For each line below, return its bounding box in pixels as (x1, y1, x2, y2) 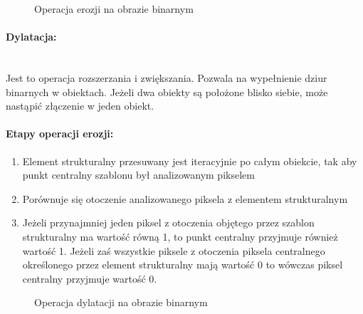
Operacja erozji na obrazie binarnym (34, 1, 194, 16)
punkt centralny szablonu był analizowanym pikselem (22, 167, 255, 182)
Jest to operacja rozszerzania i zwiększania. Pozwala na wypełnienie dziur (6, 70, 327, 85)
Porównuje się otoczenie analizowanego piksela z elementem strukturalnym (22, 191, 348, 206)
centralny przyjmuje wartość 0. (22, 271, 157, 286)
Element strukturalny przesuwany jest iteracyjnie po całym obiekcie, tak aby (22, 153, 357, 168)
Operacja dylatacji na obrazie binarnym (34, 295, 208, 310)
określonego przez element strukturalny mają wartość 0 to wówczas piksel (22, 257, 343, 272)
